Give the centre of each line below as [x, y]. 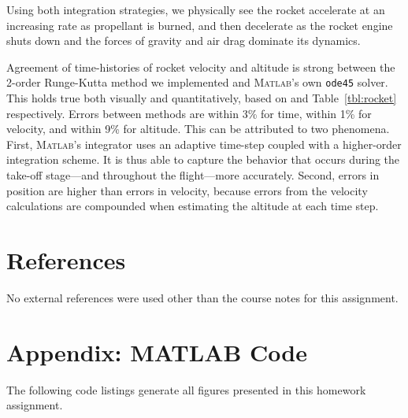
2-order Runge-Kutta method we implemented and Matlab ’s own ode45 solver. [197, 82]
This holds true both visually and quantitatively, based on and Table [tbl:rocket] [202, 98]
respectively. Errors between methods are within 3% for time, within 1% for [189, 113]
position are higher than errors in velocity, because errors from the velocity [187, 190]
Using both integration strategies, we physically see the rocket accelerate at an [196, 9]
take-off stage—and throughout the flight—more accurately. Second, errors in [193, 175]
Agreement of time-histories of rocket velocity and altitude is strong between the [201, 67]
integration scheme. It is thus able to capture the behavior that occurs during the [203, 159]
